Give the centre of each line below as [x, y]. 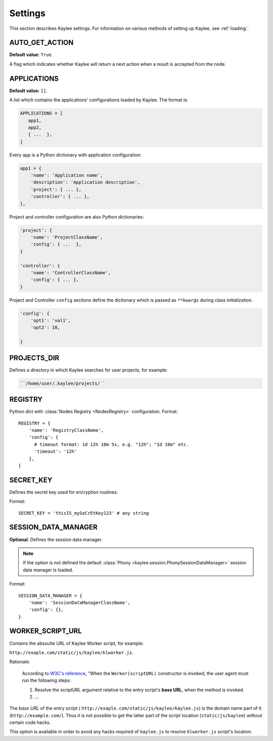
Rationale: [20, 662]
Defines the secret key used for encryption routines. [64, 492]
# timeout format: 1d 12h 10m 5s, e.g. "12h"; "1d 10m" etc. [111, 444]
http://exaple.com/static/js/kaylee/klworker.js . [71, 652]
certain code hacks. [30, 723]
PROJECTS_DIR [34, 358]
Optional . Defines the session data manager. [56, 540]
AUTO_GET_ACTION [41, 43]
